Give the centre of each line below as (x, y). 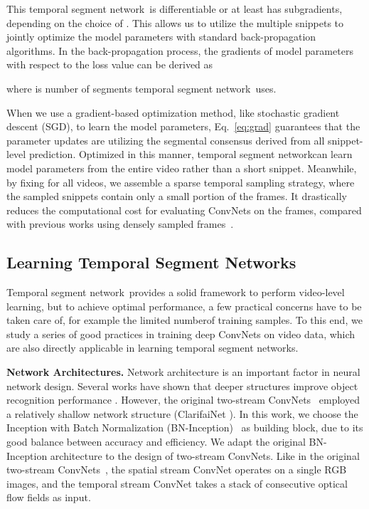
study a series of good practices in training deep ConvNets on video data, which (181, 334)
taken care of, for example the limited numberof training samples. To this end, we (184, 320)
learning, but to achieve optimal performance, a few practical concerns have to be (184, 306)
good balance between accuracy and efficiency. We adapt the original (156, 442)
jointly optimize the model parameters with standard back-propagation (161, 37)
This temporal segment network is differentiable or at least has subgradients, (175, 9)
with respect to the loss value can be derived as (110, 64)
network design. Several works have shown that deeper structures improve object (182, 385)
